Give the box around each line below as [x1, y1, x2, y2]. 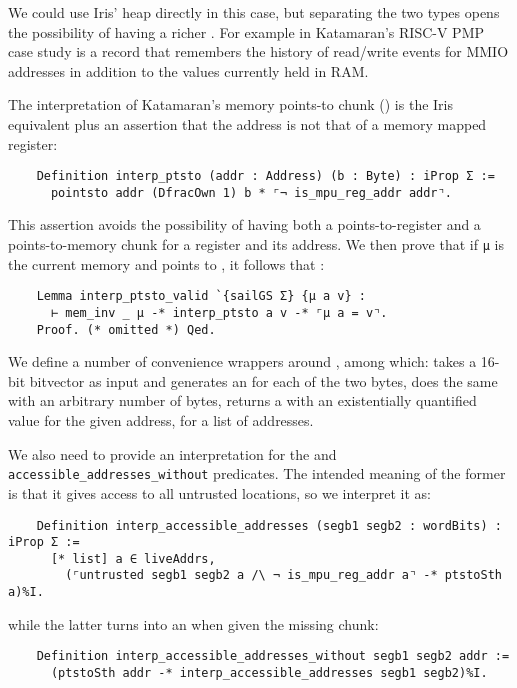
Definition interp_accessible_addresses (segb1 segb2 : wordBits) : [36, 518, 502, 533]
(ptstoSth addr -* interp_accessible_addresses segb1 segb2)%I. [50, 666, 488, 681]
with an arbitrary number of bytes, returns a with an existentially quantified [8, 390, 477, 411]
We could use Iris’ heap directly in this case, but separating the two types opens [8, 2, 500, 22]
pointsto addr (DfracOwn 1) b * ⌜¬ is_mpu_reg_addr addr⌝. [50, 185, 452, 200]
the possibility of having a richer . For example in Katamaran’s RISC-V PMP [8, 21, 485, 42]
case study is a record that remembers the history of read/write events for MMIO [8, 41, 509, 62]
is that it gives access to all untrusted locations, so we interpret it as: [8, 482, 432, 503]
